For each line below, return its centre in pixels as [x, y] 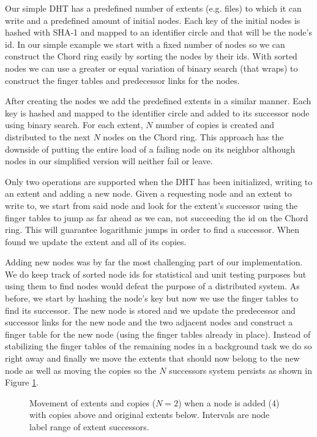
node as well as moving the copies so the [81, 370]
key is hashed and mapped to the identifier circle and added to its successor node [157, 112]
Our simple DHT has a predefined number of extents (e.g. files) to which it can [153, 8]
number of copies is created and [215, 125]
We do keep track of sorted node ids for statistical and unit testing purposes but [156, 274]
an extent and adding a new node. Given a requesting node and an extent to [148, 193]
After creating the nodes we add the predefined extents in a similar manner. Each [158, 101]
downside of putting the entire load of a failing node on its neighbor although [150, 149]
